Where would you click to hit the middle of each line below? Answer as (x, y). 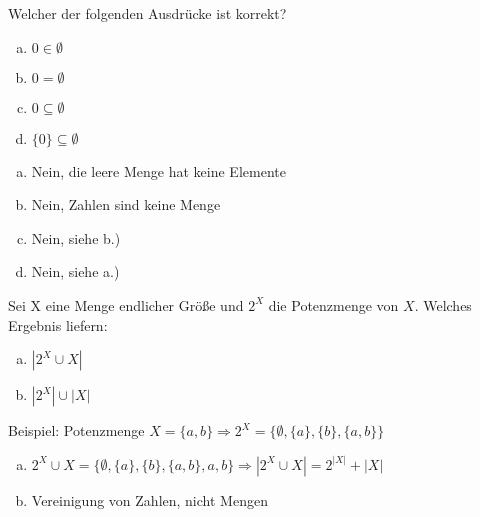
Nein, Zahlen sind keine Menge (126, 204)
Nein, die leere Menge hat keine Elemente (158, 170)
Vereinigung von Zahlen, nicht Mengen (149, 499)
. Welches (443, 304)
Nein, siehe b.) (76, 237)
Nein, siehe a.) (75, 271)
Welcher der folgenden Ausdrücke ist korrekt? (147, 13)
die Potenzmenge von (333, 304)
